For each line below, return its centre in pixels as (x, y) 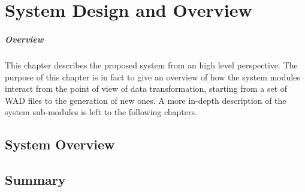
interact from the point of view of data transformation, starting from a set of (146, 88)
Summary (35, 180)
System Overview (60, 144)
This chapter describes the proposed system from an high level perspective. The (151, 64)
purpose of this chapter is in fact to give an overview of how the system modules (152, 76)
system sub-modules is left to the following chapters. (101, 112)
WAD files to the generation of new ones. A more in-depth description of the (146, 100)
